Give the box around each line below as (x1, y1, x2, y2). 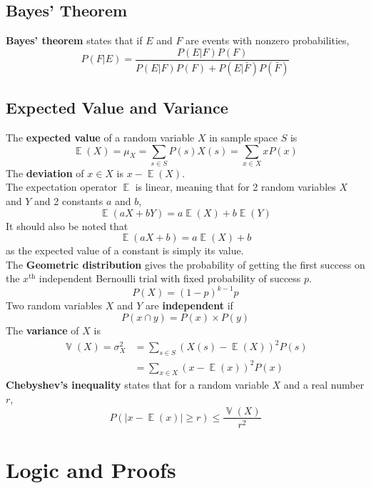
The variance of (6, 323, 79, 338)
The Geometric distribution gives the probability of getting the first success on (6, 257, 365, 272)
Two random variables (6, 298, 103, 313)
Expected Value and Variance (6, 96, 228, 119)
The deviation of (6, 165, 84, 180)
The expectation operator (6, 179, 118, 194)
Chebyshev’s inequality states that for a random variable (6, 377, 269, 392)
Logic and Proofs (6, 454, 176, 484)
